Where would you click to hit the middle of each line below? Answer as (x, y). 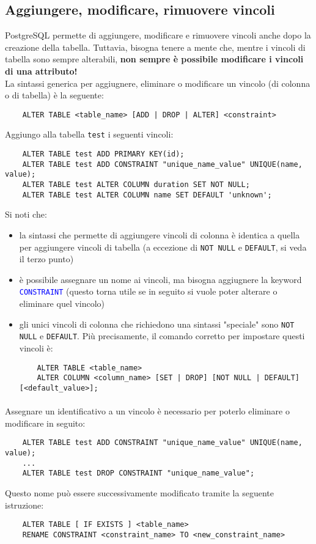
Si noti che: (26, 214)
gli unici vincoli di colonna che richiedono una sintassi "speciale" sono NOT (157, 324)
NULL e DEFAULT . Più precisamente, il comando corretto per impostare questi (162, 336)
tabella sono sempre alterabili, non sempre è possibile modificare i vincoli (154, 59)
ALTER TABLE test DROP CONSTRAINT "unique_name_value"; (138, 473)
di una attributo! (41, 71)
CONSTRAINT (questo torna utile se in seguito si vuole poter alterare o (148, 291)
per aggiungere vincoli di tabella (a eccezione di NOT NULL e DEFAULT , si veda (163, 247)
